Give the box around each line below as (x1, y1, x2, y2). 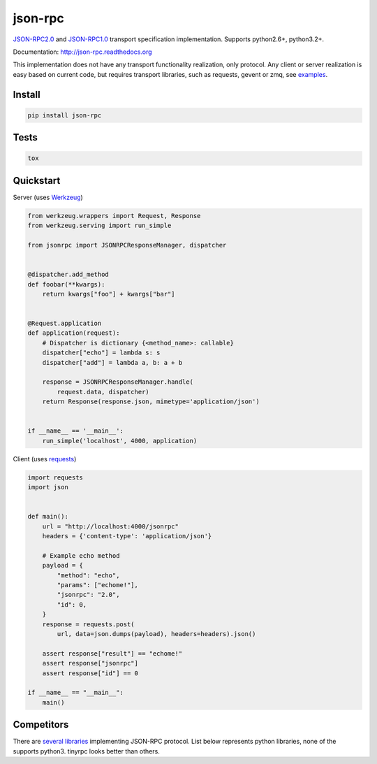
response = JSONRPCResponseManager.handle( (42, 378, 193, 386)
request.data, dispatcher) (57, 388, 149, 396)
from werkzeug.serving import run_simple (27, 222, 172, 230)
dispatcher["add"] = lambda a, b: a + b (42, 359, 183, 366)
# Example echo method (42, 552, 120, 559)
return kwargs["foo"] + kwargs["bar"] (42, 290, 175, 298)
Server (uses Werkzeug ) (13, 193, 83, 201)
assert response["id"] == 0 (42, 669, 139, 677)
